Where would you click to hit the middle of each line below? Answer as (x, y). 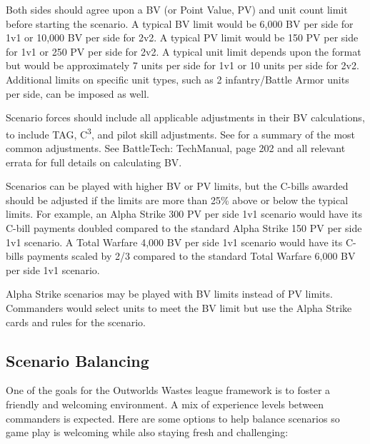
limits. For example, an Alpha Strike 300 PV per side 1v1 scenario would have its (184, 214)
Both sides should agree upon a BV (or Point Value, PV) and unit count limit (177, 9)
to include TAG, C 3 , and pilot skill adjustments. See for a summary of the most (181, 133)
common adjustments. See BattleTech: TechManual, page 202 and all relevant (176, 148)
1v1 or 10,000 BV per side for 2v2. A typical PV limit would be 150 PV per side (182, 37)
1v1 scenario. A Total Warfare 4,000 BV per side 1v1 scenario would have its (174, 242)
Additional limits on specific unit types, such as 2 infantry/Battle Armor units (177, 79)
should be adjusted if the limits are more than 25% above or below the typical (177, 200)
